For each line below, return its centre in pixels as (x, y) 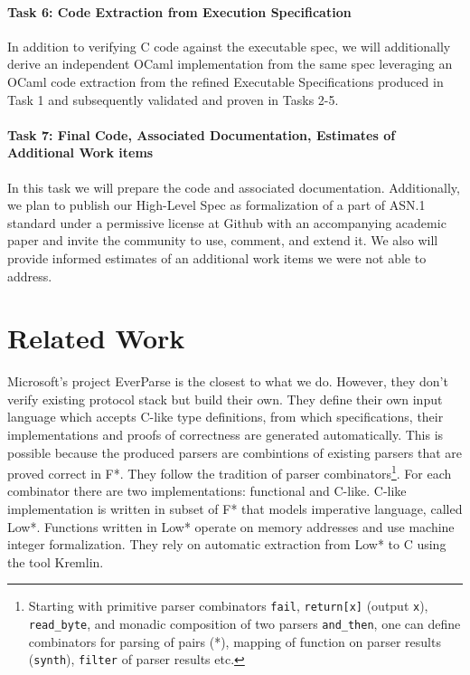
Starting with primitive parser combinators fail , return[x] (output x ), (228, 606)
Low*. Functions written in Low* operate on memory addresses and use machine (231, 526)
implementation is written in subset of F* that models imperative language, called (235, 509)
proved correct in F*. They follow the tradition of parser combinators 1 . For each (230, 472)
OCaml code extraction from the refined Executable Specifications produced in (226, 81)
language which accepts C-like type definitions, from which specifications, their (226, 417)
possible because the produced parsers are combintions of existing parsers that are (235, 452)
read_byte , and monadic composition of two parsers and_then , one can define (244, 624)
